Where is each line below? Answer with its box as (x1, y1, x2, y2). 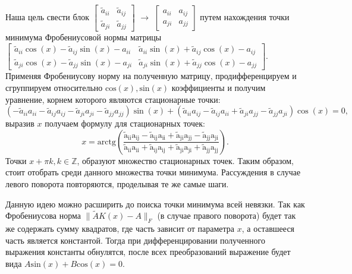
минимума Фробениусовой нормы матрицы (5, 31, 162, 43)
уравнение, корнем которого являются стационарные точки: (5, 93, 221, 105)
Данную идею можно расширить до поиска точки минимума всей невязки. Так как (5, 197, 305, 210)
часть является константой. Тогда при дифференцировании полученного (5, 234, 265, 246)
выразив (5, 117, 34, 130)
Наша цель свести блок (5, 11, 90, 23)
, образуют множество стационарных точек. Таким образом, (77, 154, 294, 166)
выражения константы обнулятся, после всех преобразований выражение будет (5, 245, 291, 258)
